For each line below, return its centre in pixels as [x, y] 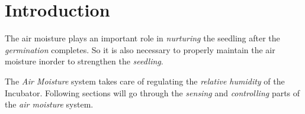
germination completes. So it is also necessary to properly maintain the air [140, 49]
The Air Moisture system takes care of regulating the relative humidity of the [145, 81]
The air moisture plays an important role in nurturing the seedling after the [142, 38]
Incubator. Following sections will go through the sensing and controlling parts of [152, 92]
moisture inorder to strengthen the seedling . [84, 61]
